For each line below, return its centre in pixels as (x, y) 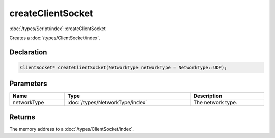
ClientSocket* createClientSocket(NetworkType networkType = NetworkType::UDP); (123, 67)
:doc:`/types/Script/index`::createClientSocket (58, 29)
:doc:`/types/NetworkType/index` (107, 103)
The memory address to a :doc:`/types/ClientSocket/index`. (72, 129)
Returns (22, 117)
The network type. (215, 103)
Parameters (28, 84)
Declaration (28, 52)
